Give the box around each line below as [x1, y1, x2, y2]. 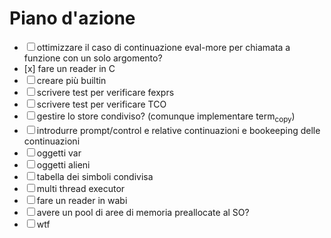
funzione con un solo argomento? [23, 52, 163, 64]
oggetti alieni [36, 158, 91, 171]
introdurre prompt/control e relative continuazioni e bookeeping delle [36, 124, 321, 136]
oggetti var [36, 147, 82, 159]
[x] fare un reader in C [23, 62, 116, 74]
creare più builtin [36, 74, 107, 86]
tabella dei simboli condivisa [36, 170, 154, 182]
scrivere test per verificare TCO [36, 98, 167, 110]
